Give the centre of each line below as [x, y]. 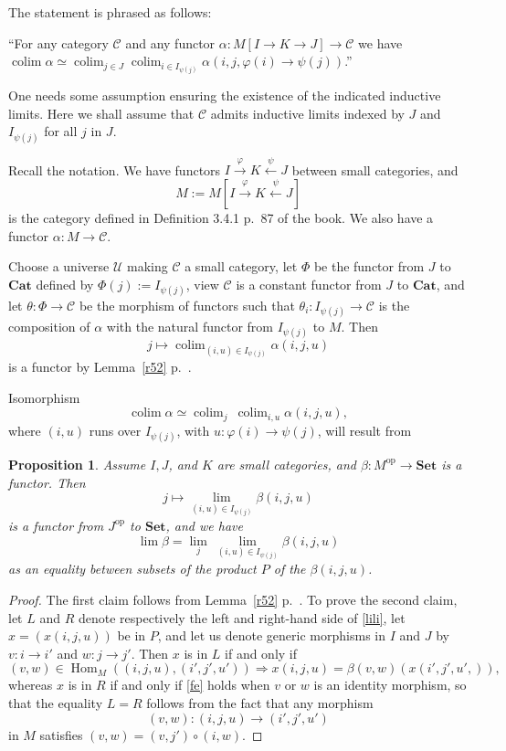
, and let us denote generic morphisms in [271, 635]
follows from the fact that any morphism [260, 702]
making [147, 266]
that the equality [56, 702]
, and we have [204, 525]
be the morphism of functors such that [187, 306]
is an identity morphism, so [390, 685]
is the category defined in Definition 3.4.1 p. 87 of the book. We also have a [221, 218]
